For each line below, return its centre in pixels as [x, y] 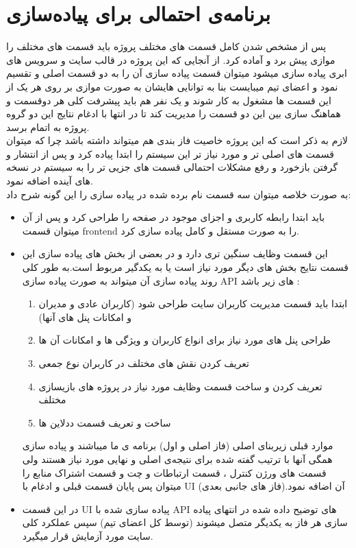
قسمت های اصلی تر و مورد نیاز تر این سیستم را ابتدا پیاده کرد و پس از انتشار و [170, 153]
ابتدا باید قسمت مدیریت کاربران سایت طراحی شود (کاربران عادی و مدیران [193, 303]
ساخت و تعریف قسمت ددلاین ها [105, 422]
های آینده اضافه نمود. [50, 181]
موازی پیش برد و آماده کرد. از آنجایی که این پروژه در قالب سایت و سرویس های [171, 59]
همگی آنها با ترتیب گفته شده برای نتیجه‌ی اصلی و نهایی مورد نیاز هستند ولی [177, 458]
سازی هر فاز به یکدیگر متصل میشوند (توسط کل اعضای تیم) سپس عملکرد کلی [185, 522]
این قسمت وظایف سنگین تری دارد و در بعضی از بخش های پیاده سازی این [175, 253]
